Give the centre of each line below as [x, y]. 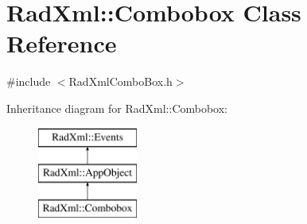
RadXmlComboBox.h [120, 81]
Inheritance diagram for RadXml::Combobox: [117, 108]
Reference [62, 43]
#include [29, 81]
